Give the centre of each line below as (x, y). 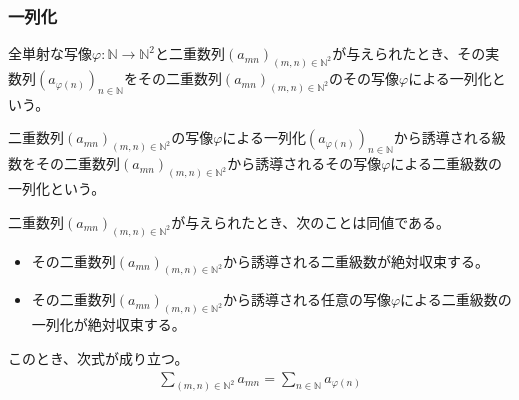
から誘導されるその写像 (304, 163)
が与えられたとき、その (409, 53)
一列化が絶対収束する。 (108, 324)
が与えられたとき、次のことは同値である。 (311, 221)
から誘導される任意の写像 (306, 299)
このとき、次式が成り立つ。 (98, 357)
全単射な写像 (50, 53)
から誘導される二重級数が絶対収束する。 (355, 260)
